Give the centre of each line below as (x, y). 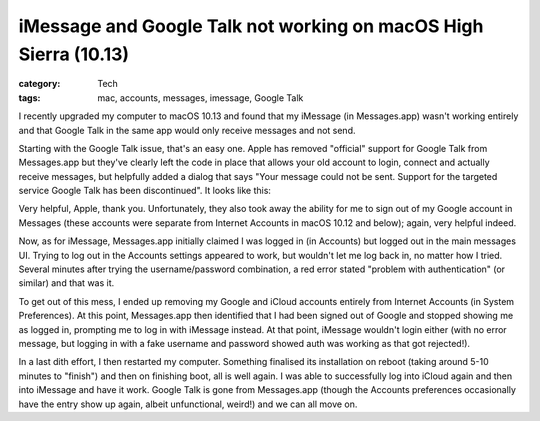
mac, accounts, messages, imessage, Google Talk (200, 97)
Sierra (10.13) (74, 54)
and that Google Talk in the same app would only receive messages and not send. (187, 130)
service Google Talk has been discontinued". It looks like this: (145, 191)
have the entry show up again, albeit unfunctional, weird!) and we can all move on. (188, 404)
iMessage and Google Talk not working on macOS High (251, 26)
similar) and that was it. (66, 283)
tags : (29, 97)
